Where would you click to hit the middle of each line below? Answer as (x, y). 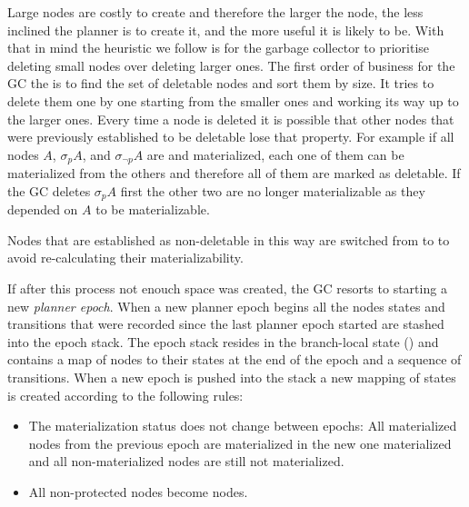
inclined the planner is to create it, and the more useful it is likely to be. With (226, 30)
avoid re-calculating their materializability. (125, 258)
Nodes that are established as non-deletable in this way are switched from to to (229, 239)
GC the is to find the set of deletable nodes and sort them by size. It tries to (221, 83)
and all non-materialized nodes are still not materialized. (186, 461)
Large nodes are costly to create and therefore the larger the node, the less (215, 12)
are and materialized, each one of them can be (275, 154)
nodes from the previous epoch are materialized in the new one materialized (240, 443)
